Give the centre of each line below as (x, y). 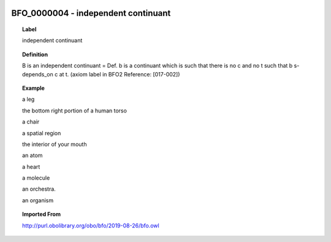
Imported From (42, 215)
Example (34, 88)
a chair (31, 122)
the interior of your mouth (55, 144)
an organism (38, 200)
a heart (31, 167)
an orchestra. (39, 189)
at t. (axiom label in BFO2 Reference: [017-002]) (120, 74)
